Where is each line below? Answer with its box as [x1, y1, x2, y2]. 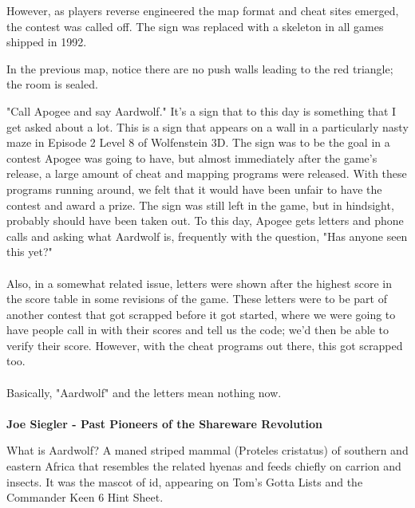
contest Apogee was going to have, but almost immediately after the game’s [6, 149, 377, 166]
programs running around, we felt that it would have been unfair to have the [6, 180, 382, 197]
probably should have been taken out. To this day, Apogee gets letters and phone [6, 212, 404, 229]
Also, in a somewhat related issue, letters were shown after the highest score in [6, 274, 392, 291]
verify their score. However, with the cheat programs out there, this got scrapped [6, 337, 403, 353]
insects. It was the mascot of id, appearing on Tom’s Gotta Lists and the [6, 473, 363, 490]
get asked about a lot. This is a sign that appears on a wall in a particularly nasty [6, 118, 409, 135]
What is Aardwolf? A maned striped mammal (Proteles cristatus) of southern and [6, 442, 409, 459]
